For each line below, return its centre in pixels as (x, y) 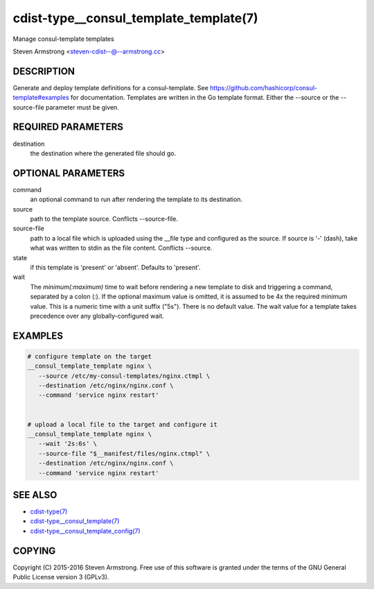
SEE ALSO (35, 495)
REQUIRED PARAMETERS (68, 127)
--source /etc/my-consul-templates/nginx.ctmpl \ (124, 376)
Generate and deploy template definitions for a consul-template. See (111, 87)
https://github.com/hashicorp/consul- (264, 87)
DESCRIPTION (44, 71)
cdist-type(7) (49, 512)
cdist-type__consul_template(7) (75, 521)
